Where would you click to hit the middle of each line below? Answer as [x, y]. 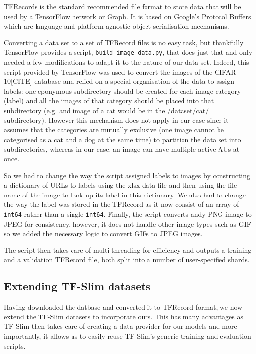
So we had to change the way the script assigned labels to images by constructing [127, 175]
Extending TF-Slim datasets [77, 286]
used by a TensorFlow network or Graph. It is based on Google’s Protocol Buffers [128, 16]
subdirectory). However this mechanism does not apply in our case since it [116, 120]
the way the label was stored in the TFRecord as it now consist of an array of [122, 204]
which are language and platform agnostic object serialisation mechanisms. [117, 26]
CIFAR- [226, 71]
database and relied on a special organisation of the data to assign [134, 81]
